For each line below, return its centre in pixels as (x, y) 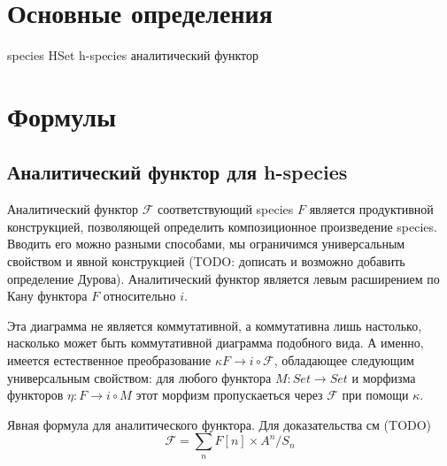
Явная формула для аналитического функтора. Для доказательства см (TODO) (220, 424)
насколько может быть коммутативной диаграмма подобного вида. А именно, (216, 343)
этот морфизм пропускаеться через (229, 395)
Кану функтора (47, 296)
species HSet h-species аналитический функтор (133, 55)
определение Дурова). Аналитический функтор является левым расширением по (223, 278)
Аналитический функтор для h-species (177, 172)
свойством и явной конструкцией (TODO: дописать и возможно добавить (206, 261)
